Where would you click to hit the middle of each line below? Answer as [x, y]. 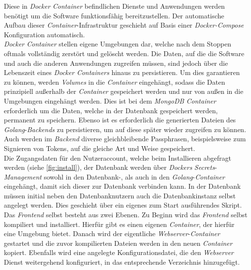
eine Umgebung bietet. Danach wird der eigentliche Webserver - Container [112, 233]
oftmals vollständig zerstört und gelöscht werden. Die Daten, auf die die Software [124, 53]
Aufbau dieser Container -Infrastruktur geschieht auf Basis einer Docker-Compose [124, 25]
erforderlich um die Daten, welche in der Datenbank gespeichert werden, [111, 110]
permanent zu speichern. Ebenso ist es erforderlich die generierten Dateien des [120, 120]
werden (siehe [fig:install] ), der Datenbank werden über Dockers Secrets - [111, 167]
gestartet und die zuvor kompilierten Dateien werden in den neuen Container [118, 243]
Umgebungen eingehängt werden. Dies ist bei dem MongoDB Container [110, 100]
